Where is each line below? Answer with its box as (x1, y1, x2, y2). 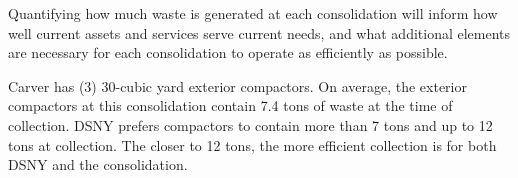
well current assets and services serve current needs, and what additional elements (8, 22, 511, 43)
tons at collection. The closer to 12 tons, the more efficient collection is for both (8, 134, 497, 155)
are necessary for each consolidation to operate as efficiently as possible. (8, 42, 448, 63)
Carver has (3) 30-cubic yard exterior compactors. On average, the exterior (8, 75, 467, 96)
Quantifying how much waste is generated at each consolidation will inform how (8, 3, 498, 23)
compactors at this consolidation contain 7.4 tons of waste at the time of (8, 95, 453, 116)
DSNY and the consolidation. (8, 154, 188, 175)
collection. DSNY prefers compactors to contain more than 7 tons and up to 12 (8, 114, 493, 135)
